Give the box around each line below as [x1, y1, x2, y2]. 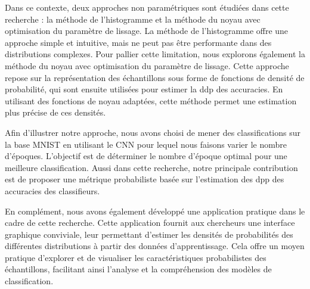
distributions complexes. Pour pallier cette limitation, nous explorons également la [5, 48, 305, 60]
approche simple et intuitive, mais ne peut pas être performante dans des [5, 36, 272, 48]
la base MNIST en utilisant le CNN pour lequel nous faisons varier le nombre [5, 138, 287, 150]
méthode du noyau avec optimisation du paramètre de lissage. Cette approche [5, 59, 289, 72]
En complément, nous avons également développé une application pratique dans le [5, 204, 305, 217]
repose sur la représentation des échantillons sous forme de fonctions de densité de [5, 71, 305, 83]
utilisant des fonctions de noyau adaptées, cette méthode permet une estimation [5, 94, 297, 107]
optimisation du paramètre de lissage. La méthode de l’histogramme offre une [5, 24, 289, 37]
